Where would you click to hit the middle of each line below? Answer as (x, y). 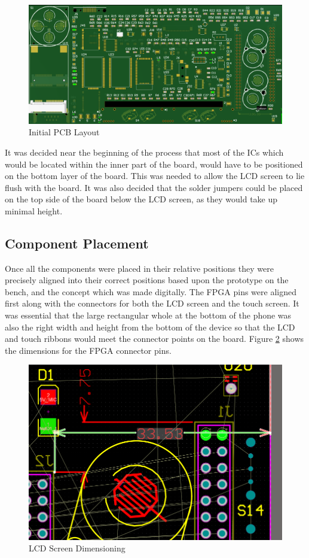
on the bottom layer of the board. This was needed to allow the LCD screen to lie (155, 176)
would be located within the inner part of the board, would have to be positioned (154, 164)
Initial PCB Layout (64, 132)
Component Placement (77, 243)
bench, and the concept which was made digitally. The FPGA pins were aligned (151, 291)
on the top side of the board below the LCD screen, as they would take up (141, 199)
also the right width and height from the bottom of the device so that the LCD (150, 327)
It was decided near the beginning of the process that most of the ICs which (144, 152)
